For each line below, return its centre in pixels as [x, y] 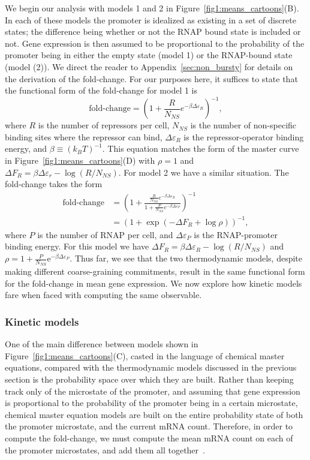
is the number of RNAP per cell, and [105, 234]
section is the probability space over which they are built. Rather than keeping [149, 379]
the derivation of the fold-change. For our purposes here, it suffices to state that [151, 78]
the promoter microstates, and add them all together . [105, 450]
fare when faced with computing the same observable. [103, 295]
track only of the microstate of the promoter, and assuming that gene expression [153, 391]
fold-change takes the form [54, 184]
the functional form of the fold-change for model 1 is [101, 90]
